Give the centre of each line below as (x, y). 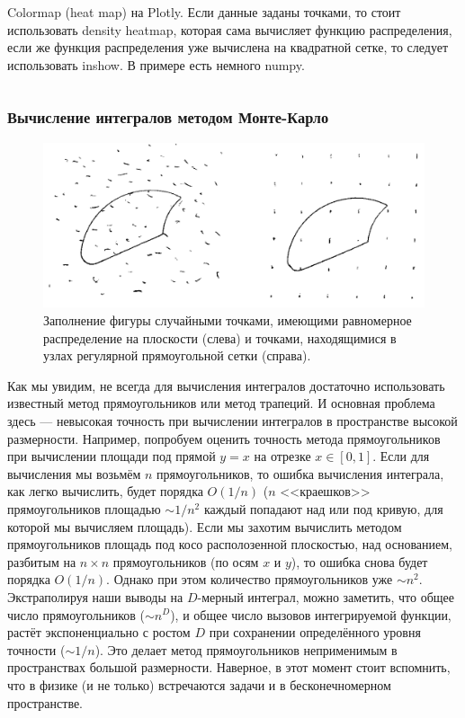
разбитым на (42, 561)
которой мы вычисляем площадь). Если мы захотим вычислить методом (205, 526)
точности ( (36, 649)
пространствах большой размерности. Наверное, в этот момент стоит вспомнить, (229, 667)
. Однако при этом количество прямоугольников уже (250, 579)
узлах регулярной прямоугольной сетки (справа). (177, 355)
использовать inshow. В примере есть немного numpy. (156, 64)
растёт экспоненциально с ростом (99, 632)
